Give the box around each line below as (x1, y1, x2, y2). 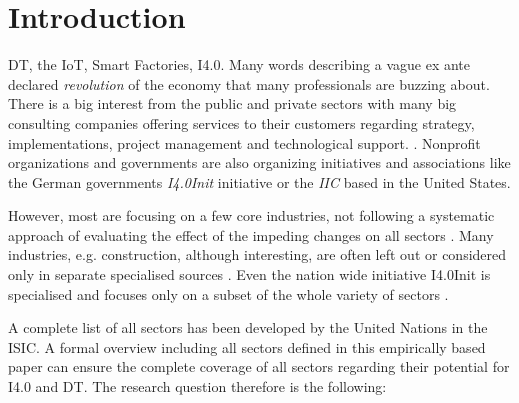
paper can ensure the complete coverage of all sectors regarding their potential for (8, 356, 510, 377)
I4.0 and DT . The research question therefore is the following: (8, 376, 387, 397)
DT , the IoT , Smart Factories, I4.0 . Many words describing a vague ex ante (8, 54, 471, 75)
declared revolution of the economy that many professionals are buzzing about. (8, 73, 490, 94)
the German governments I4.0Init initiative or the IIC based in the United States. (8, 171, 511, 192)
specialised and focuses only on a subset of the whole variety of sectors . (8, 283, 449, 304)
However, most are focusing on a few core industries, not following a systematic (8, 205, 495, 226)
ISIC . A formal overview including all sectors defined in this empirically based (8, 336, 486, 357)
